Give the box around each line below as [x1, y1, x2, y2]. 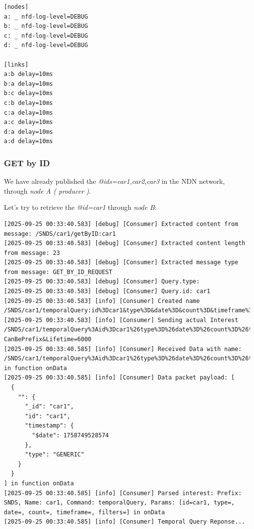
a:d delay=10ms [4, 138, 53, 145]
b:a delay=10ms [4, 80, 53, 87]
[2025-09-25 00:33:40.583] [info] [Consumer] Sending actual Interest [4, 316, 238, 324]
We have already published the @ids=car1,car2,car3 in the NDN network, [4, 176, 225, 186]
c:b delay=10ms [4, 99, 53, 106]
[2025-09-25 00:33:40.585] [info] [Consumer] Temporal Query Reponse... [4, 518, 245, 526]
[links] [4, 61, 29, 68]
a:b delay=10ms [4, 71, 53, 78]
